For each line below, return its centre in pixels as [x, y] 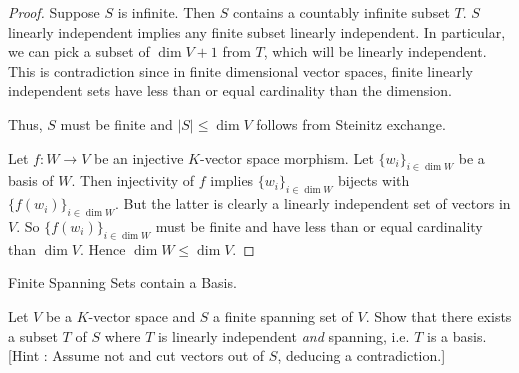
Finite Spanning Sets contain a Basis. [122, 282]
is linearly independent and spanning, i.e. [283, 335]
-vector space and [142, 315]
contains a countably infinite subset [341, 12]
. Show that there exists [438, 315]
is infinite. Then [166, 12]
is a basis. [456, 335]
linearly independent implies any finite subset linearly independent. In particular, [257, 31]
